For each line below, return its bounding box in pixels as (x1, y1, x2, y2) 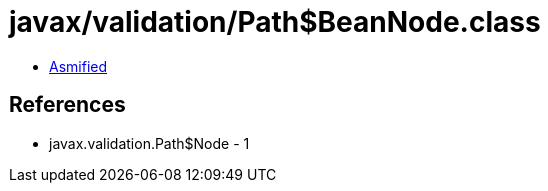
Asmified (49, 57, 108, 75)
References (9, 92, 126, 118)
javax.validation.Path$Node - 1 (49, 134, 250, 152)
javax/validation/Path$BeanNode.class (9, 5, 541, 39)
